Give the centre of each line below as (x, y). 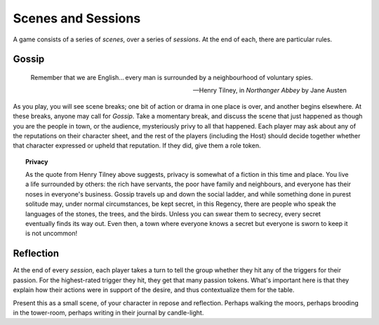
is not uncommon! (52, 233)
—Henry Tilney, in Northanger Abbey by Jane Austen (270, 91)
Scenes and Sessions (77, 18)
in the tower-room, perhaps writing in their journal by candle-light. (108, 312)
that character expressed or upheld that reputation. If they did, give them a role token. (137, 146)
